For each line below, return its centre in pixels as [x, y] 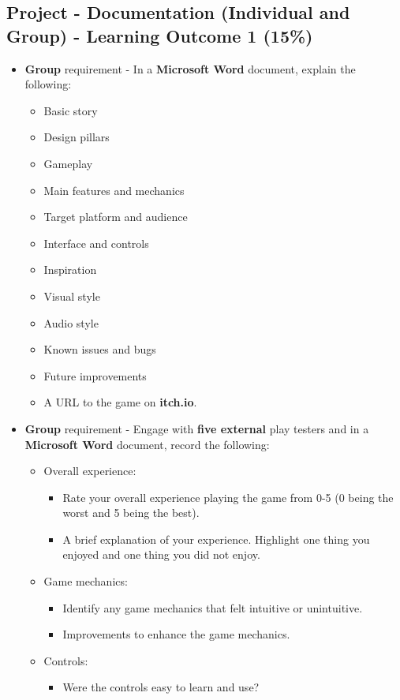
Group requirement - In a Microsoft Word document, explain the [190, 68]
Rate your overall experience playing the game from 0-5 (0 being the [228, 497]
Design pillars [77, 137]
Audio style [71, 322]
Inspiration [70, 270]
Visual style [72, 296]
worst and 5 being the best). [131, 513]
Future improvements [95, 375]
